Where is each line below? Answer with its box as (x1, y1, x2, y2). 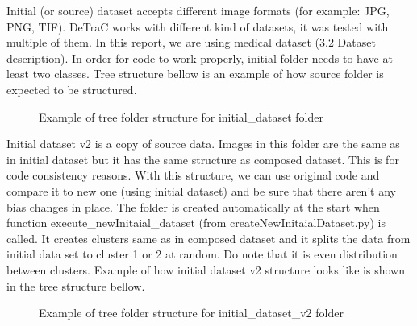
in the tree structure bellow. (6, 277, 145, 294)
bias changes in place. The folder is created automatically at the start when (6, 198, 380, 215)
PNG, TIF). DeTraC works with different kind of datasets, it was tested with (6, 18, 389, 35)
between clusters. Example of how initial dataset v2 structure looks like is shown (6, 261, 405, 278)
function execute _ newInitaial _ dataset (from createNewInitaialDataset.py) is (6, 214, 386, 231)
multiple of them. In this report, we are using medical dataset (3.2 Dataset (6, 34, 376, 51)
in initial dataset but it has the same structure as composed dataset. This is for (6, 151, 399, 167)
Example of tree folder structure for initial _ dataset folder (39, 108, 323, 125)
